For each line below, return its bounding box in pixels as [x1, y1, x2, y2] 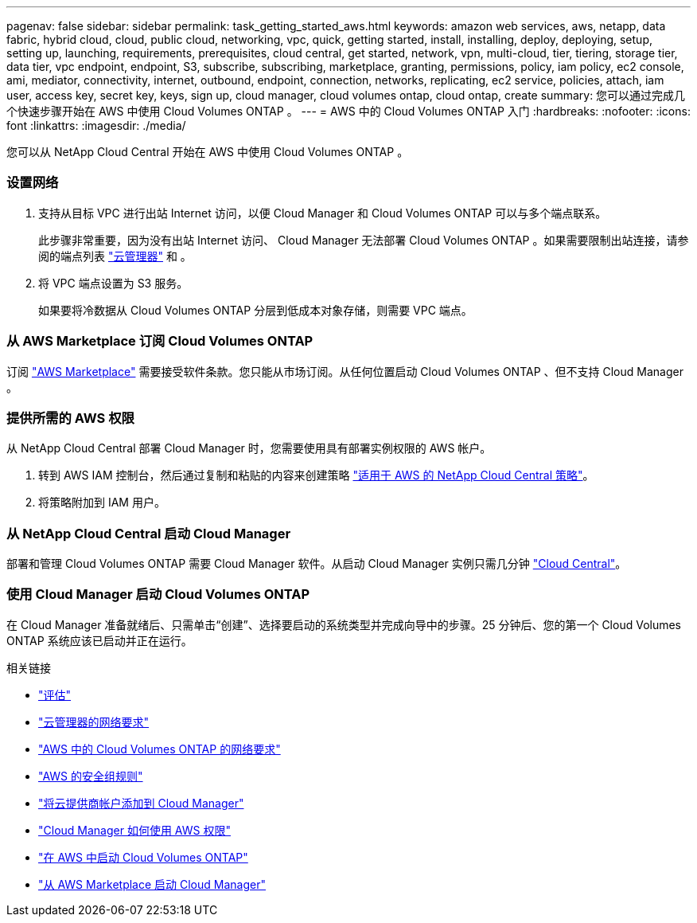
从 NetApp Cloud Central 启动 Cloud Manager [6, 525, 291, 542]
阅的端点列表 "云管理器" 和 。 [38, 248, 192, 263]
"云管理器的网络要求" [38, 714, 150, 729]
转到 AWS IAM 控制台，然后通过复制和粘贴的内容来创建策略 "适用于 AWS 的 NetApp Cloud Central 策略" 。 [38, 468, 594, 483]
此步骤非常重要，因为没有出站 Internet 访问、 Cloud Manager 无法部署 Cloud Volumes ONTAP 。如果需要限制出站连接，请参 [38, 233, 689, 247]
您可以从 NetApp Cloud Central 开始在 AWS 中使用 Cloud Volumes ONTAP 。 [6, 145, 409, 158]
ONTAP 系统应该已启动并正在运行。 [6, 633, 193, 647]
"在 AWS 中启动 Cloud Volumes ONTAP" [38, 850, 248, 864]
